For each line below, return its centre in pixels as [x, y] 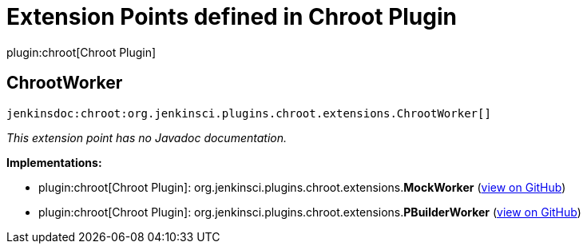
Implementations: [54, 162]
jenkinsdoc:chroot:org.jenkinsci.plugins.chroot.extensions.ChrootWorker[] [249, 113]
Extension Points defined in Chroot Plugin [232, 17]
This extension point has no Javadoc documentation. [147, 137]
